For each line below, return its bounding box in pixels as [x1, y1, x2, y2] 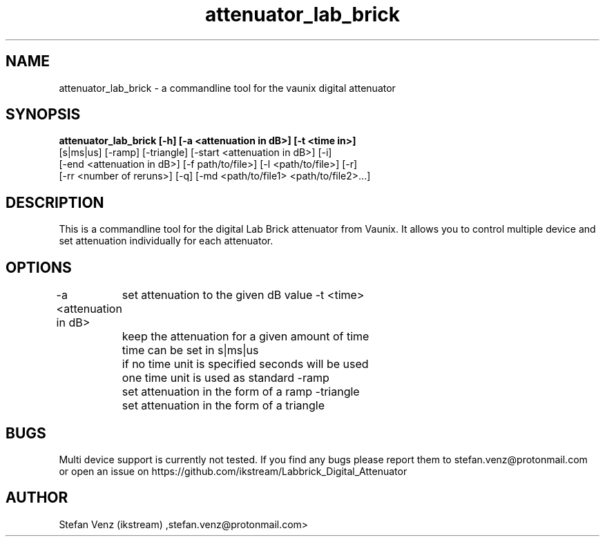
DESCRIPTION [6, 193, 104, 211]
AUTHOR [6, 489, 68, 507]
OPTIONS [6, 258, 72, 276]
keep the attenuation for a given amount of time [122, 329, 369, 344]
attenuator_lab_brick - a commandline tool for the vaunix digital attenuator [59, 81, 396, 94]
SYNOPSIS [6, 106, 81, 124]
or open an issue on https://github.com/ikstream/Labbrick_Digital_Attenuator [59, 465, 407, 477]
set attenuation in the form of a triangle [122, 398, 325, 413]
